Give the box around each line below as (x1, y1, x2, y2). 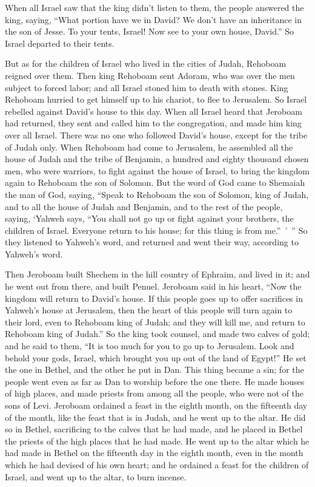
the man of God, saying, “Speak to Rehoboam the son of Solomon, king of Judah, (5, 188, 309, 200)
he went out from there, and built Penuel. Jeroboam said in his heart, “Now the (5, 280, 302, 293)
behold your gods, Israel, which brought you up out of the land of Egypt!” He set (5, 351, 307, 364)
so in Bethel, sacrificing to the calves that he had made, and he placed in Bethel (5, 423, 303, 435)
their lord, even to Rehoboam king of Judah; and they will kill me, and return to (5, 315, 305, 328)
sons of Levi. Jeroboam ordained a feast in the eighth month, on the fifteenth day (5, 399, 308, 411)
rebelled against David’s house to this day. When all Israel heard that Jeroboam (5, 104, 302, 117)
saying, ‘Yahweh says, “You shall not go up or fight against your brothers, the (5, 212, 294, 225)
